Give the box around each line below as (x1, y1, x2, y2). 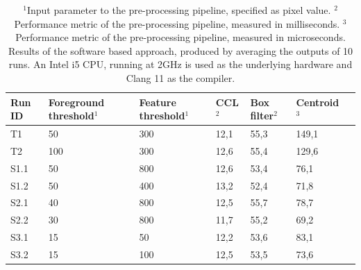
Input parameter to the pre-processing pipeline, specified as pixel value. (26, 3, 331, 17)
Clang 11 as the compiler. (126, 70, 235, 85)
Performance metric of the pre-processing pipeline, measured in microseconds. (15, 30, 346, 44)
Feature (139, 94, 176, 109)
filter (250, 108, 274, 123)
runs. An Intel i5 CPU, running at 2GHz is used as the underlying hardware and (8, 57, 353, 71)
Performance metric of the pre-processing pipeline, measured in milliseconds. (14, 16, 340, 31)
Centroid (296, 94, 339, 109)
